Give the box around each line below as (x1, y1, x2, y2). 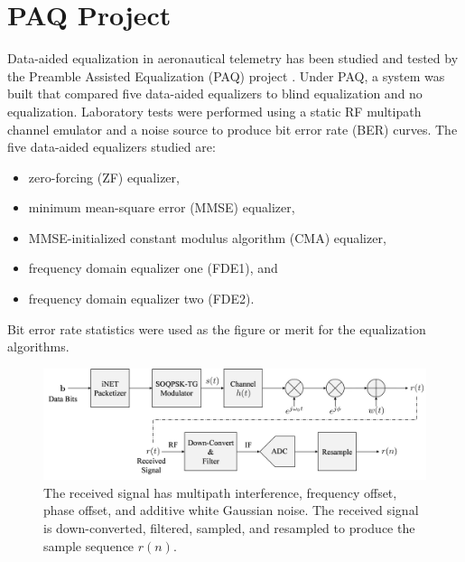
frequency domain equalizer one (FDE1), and (28, 258, 278, 277)
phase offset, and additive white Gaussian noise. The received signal (43, 501, 419, 520)
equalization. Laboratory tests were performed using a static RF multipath (7, 101, 422, 120)
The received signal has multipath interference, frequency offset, (43, 482, 397, 501)
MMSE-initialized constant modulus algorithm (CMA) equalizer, (28, 228, 386, 247)
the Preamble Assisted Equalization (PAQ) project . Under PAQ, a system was (7, 66, 445, 85)
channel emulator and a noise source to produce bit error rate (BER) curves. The (7, 119, 458, 138)
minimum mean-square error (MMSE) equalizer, (28, 198, 295, 217)
